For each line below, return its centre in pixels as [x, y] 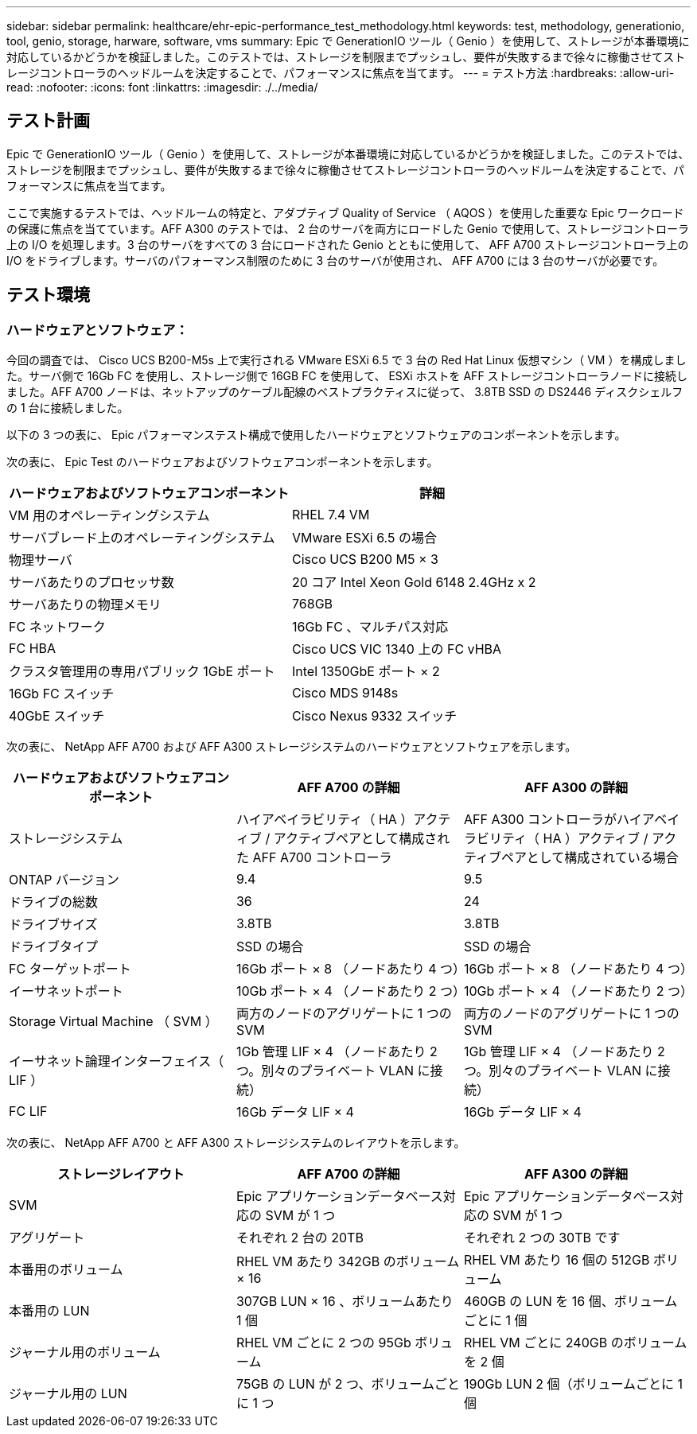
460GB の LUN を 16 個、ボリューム [570, 1302]
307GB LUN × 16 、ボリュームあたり [345, 1302]
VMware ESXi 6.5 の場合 [364, 538]
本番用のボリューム [66, 1270]
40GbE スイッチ [57, 716]
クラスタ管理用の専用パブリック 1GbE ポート [142, 672]
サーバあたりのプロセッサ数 [92, 583]
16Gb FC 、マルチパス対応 [370, 627]
